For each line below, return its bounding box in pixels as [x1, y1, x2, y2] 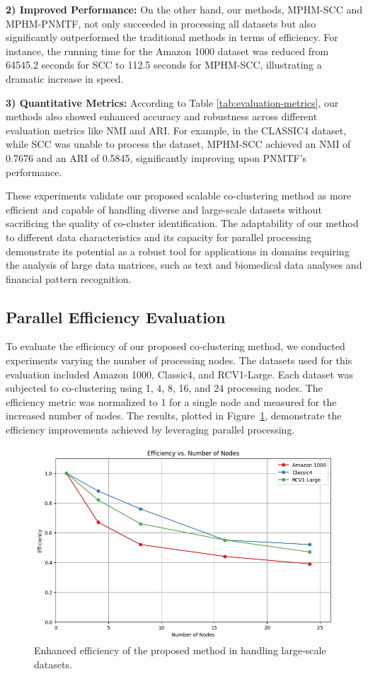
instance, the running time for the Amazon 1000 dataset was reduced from [6, 43, 329, 58]
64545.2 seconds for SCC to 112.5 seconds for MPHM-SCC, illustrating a [6, 57, 322, 72]
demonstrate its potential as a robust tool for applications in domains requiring [6, 243, 350, 258]
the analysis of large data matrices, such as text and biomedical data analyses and [6, 257, 362, 272]
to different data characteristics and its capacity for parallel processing [6, 229, 311, 244]
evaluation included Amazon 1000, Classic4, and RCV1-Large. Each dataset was [6, 366, 353, 381]
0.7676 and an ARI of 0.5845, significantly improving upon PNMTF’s [6, 150, 307, 165]
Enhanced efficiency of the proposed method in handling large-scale [34, 643, 326, 658]
